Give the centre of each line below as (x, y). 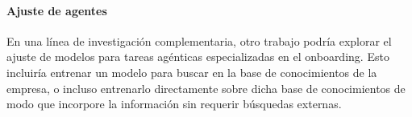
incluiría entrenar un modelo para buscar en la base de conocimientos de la (192, 72)
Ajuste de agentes (57, 10)
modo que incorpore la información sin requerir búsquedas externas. (174, 104)
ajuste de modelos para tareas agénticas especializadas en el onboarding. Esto (198, 56)
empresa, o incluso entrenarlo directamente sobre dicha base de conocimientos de (206, 88)
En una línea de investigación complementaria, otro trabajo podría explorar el (199, 40)
